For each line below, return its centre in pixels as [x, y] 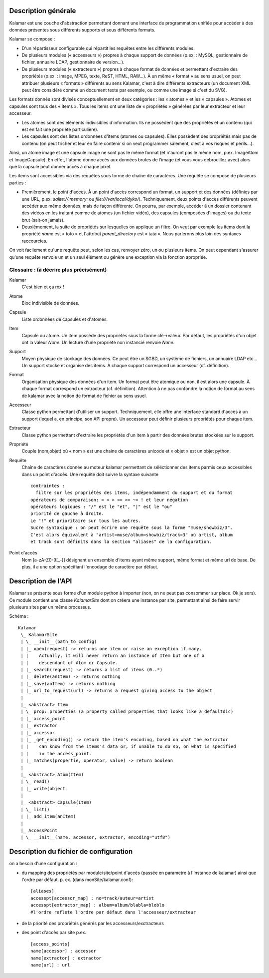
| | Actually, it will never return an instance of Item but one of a [113, 656]
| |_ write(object [43, 788]
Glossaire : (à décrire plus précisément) [58, 270]
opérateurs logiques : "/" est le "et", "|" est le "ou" [102, 507]
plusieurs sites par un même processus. [50, 607]
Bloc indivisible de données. [51, 303]
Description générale [43, 11]
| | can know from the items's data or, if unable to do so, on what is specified [128, 746]
